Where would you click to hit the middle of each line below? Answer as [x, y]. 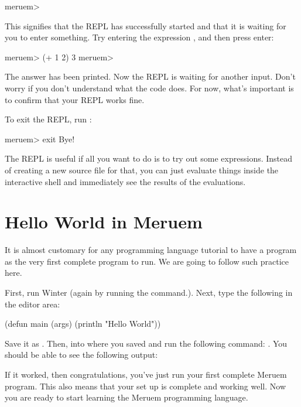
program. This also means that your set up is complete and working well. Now [146, 386]
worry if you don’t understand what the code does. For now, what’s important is [149, 88]
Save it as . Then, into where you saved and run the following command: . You [146, 343]
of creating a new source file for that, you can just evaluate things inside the [142, 170]
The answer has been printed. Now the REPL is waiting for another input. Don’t [150, 76]
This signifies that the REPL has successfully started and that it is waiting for [146, 25]
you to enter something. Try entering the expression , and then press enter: [139, 37]
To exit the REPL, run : [48, 119]
